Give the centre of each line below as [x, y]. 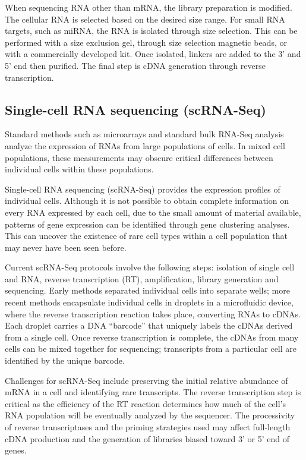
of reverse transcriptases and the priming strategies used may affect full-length [148, 427]
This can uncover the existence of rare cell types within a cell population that [146, 236]
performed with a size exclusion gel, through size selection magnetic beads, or [146, 42]
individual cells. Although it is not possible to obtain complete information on [147, 201]
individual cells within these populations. [79, 169]
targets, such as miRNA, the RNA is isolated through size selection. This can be [151, 31]
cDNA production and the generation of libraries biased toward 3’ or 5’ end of [147, 438]
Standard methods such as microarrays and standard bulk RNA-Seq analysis [144, 134]
